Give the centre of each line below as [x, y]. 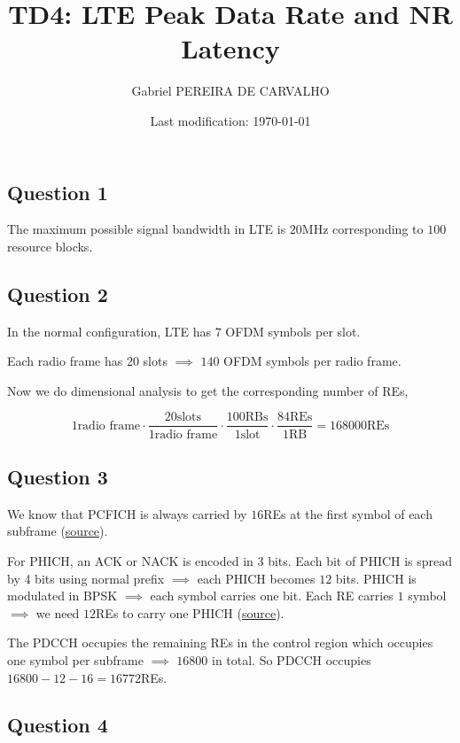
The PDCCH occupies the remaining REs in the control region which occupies [220, 642]
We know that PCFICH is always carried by [127, 513]
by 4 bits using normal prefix [86, 578]
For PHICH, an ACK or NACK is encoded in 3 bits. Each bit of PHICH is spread [230, 560]
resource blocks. [50, 246]
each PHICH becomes [256, 578]
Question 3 [58, 476]
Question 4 [58, 725]
